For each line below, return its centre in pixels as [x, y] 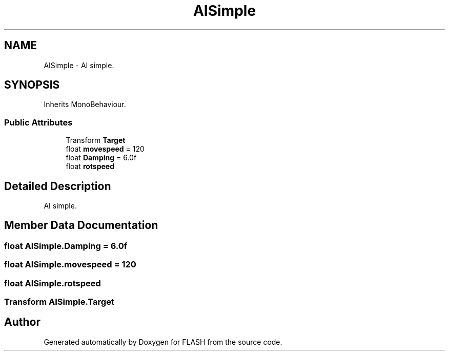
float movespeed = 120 [105, 149]
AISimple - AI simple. [79, 65]
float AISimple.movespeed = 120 [70, 265]
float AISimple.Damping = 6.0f [66, 246]
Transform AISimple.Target [59, 302]
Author [22, 322]
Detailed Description [58, 186]
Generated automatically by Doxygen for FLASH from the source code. [163, 342]
